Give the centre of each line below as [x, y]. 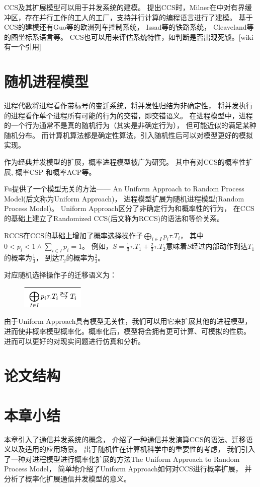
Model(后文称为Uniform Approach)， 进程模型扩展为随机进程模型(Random [124, 198]
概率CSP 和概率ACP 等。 [56, 171]
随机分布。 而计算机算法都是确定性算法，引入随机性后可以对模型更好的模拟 [128, 135]
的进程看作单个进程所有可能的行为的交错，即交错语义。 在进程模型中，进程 [128, 115]
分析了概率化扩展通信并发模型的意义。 [67, 479]
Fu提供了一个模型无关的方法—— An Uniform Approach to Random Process [124, 189]
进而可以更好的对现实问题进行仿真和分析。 [74, 341]
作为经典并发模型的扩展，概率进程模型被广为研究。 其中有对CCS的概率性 [125, 162]
